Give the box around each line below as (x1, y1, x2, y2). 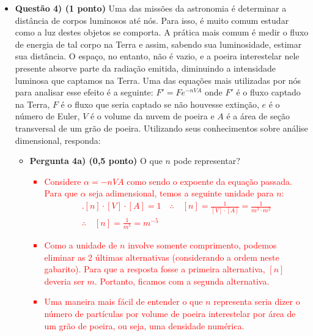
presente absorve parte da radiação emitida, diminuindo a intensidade (15, 61, 276, 74)
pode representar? (173, 154, 240, 167)
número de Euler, (15, 110, 80, 122)
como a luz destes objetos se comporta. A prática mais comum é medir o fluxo (15, 26, 309, 39)
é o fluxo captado (236, 86, 301, 99)
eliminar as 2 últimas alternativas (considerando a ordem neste (44, 250, 279, 263)
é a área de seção (226, 110, 290, 122)
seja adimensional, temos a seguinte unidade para (89, 187, 274, 200)
